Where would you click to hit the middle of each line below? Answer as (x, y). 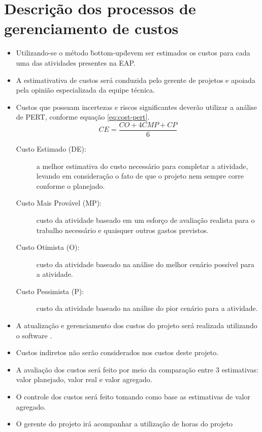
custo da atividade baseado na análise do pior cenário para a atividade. (147, 308)
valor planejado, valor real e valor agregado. (84, 379)
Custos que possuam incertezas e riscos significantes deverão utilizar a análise (136, 107)
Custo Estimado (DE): (51, 148)
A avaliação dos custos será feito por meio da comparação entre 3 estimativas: (137, 369)
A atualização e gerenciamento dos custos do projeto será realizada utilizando (137, 325)
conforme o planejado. (71, 185)
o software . (34, 335)
